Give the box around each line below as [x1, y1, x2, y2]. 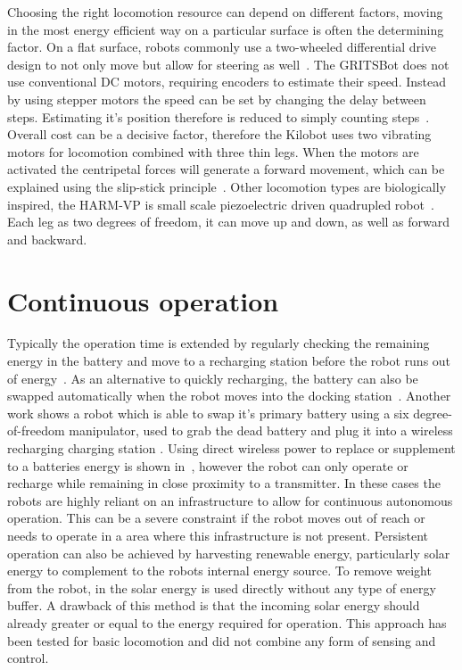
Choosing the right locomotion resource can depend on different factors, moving [7, 3, 443, 21]
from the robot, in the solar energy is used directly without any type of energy [7, 578, 436, 597]
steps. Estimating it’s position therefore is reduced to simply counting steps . [7, 107, 430, 126]
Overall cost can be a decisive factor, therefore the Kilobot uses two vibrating [7, 125, 432, 144]
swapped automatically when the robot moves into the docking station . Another [7, 386, 451, 405]
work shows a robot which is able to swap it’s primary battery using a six [7, 403, 409, 422]
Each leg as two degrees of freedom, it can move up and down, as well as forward [7, 212, 450, 231]
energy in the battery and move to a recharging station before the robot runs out [7, 352, 451, 370]
